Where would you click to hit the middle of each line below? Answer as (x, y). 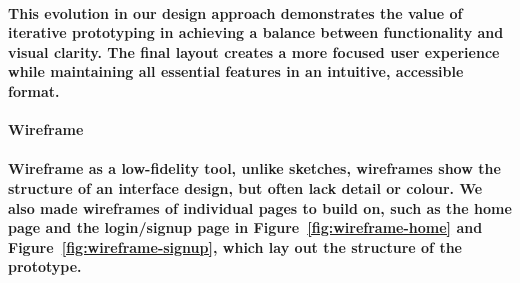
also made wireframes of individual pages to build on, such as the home (260, 207)
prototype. (45, 266)
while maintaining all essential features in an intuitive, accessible (236, 71)
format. (34, 90)
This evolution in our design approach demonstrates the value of (235, 12)
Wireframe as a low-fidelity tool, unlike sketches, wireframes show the (254, 168)
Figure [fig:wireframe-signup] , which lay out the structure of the (235, 246)
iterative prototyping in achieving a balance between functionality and (256, 32)
